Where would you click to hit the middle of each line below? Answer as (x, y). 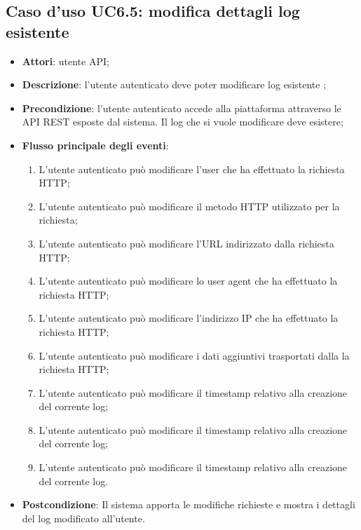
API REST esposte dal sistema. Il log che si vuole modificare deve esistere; (183, 122)
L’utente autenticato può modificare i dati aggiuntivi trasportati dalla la (194, 355)
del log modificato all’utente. (83, 518)
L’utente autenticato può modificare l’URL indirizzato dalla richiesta (186, 243)
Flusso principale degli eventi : (95, 145)
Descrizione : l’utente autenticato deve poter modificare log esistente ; (174, 84)
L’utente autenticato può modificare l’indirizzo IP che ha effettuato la (189, 318)
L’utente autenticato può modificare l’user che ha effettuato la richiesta (192, 169)
